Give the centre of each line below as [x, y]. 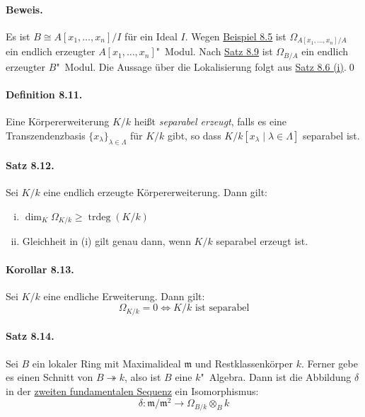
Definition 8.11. [44, 94]
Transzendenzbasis [46, 135]
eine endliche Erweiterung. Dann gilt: [124, 296]
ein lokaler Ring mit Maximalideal [106, 363]
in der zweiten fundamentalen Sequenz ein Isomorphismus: [132, 390]
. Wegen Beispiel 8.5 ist [236, 36]
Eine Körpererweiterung [58, 121]
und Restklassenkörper [244, 363]
